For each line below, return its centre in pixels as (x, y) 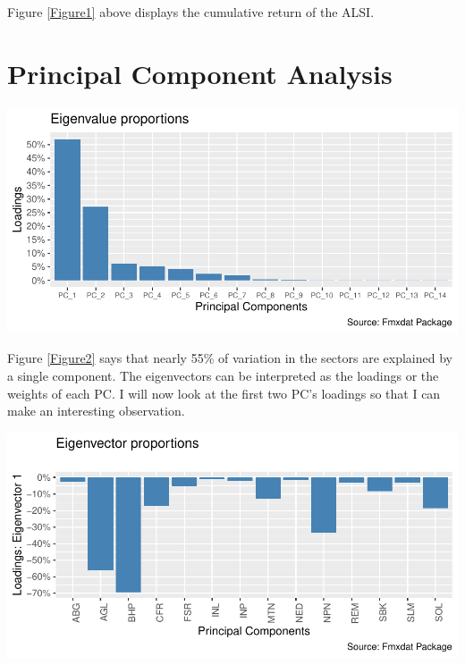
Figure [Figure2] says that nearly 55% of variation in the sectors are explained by (230, 358)
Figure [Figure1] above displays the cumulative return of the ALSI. (191, 12)
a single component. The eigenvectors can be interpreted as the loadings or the (223, 375)
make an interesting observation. (96, 411)
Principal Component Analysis (200, 73)
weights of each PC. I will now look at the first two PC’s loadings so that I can (224, 393)
